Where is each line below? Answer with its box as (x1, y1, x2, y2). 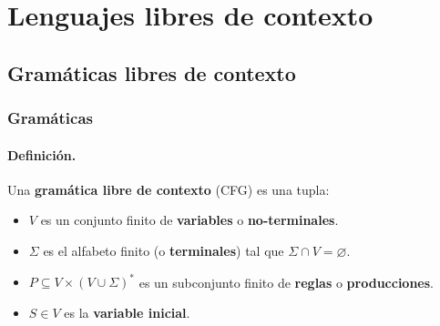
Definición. (7, 145, 77, 164)
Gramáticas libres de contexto (7, 58, 296, 87)
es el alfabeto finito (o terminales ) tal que (43, 240, 284, 260)
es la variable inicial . (64, 302, 190, 321)
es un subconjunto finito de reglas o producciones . (138, 272, 434, 291)
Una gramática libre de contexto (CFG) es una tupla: (7, 179, 330, 199)
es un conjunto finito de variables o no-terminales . (40, 210, 339, 229)
